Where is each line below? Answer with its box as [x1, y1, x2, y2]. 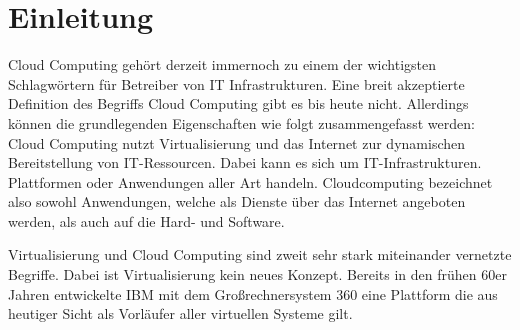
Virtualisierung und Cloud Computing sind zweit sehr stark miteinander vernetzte [8, 244, 512, 265]
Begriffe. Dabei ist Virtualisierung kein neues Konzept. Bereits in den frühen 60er [8, 264, 507, 285]
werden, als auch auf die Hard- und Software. [8, 210, 285, 231]
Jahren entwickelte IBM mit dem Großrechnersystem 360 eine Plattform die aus [8, 283, 498, 304]
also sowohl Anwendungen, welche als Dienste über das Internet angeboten [8, 191, 466, 212]
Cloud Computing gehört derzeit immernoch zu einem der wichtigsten [8, 54, 436, 75]
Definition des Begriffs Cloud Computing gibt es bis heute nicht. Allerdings [8, 93, 469, 114]
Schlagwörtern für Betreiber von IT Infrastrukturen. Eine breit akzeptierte [8, 73, 465, 94]
